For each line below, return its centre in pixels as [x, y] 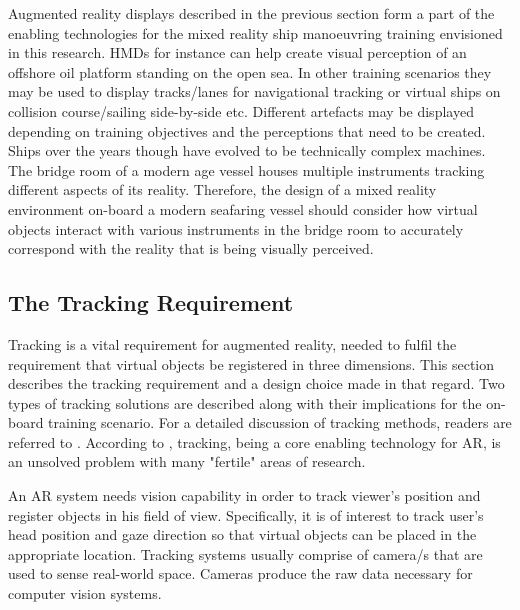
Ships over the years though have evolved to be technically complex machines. [247, 150]
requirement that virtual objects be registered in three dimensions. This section [251, 363]
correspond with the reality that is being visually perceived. [191, 248]
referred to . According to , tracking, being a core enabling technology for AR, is [254, 441]
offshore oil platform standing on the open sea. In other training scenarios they [250, 71]
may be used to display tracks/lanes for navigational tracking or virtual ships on [254, 91]
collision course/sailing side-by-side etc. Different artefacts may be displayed [241, 110]
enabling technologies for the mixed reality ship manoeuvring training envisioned [255, 32]
